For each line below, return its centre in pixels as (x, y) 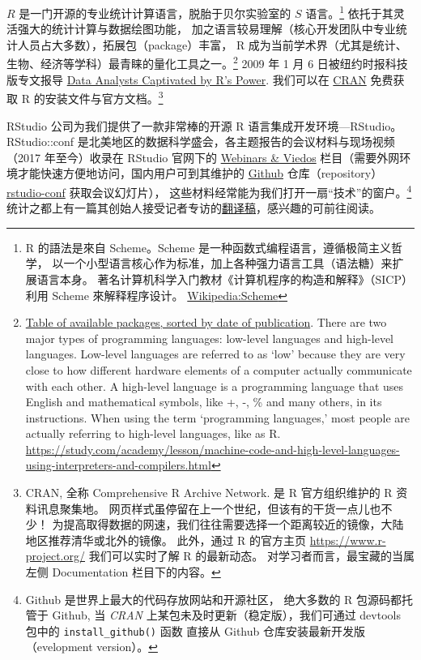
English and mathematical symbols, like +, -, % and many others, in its (204, 402)
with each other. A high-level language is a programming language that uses (215, 386)
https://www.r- (348, 540)
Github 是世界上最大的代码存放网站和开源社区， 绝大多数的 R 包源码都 (214, 599)
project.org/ (55, 556)
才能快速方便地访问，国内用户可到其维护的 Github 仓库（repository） (200, 173)
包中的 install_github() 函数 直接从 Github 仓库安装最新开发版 (195, 630)
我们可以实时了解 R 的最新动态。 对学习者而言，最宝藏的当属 (251, 556)
